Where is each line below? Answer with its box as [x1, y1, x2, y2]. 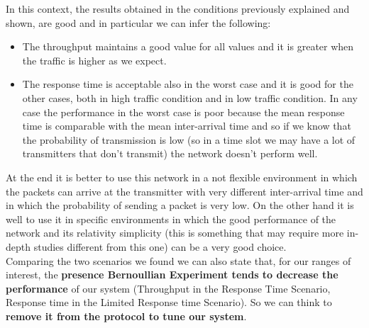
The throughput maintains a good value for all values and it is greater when [22, 39, 354, 54]
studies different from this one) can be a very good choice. [33, 239, 287, 254]
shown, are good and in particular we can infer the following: [6, 15, 271, 30]
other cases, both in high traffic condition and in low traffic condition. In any [22, 90, 358, 105]
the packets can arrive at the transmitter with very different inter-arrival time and [6, 183, 363, 198]
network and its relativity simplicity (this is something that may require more [6, 225, 344, 240]
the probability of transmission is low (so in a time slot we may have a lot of [22, 132, 356, 147]
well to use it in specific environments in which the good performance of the [6, 211, 336, 226]
